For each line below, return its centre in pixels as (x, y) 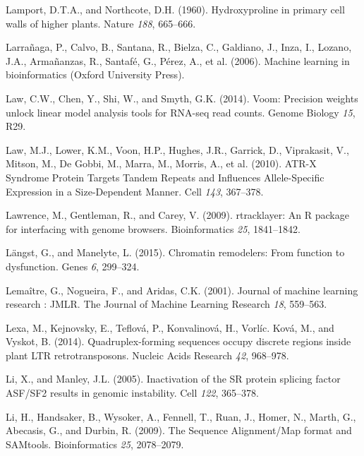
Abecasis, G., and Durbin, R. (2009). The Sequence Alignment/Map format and (179, 430)
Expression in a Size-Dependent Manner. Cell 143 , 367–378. (135, 191)
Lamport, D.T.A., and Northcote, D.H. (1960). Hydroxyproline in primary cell (175, 9)
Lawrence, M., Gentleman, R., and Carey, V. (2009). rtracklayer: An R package (177, 215)
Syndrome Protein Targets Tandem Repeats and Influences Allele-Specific (165, 177)
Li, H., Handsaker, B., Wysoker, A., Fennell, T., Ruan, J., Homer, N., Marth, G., (181, 416)
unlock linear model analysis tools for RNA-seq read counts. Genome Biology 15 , (181, 112)
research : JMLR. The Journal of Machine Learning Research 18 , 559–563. (166, 304)
